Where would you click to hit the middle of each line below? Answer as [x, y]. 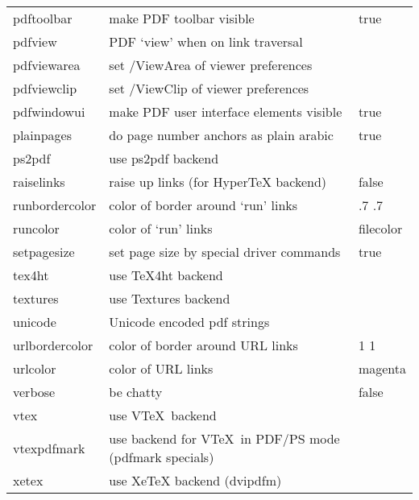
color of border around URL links [203, 345]
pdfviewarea [47, 65]
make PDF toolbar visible [182, 18]
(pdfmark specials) [162, 457]
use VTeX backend [163, 415]
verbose [34, 392]
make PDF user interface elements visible [226, 112]
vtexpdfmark [49, 448]
